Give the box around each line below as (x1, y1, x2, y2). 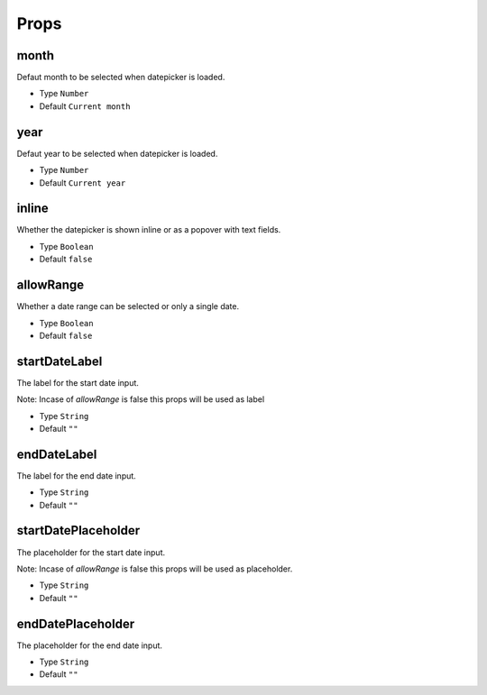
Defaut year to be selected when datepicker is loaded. (16, 148, 218, 159)
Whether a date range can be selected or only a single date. (16, 301, 239, 312)
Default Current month (39, 100, 131, 112)
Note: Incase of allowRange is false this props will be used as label (16, 394, 265, 405)
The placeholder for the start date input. (16, 546, 166, 558)
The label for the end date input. (16, 470, 137, 481)
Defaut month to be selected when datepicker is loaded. (16, 72, 225, 83)
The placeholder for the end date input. (16, 640, 162, 651)
